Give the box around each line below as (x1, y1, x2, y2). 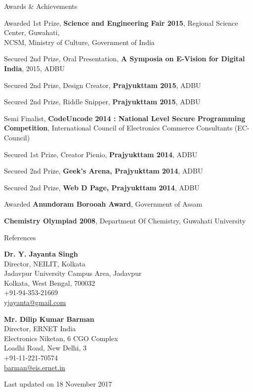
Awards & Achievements (4, 1, 78, 11)
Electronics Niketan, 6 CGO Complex (4, 333, 118, 343)
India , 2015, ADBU (4, 63, 65, 73)
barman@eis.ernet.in (4, 362, 65, 372)
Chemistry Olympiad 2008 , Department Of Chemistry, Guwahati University (4, 215, 246, 225)
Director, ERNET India (4, 323, 76, 334)
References (4, 232, 36, 242)
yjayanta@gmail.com (4, 297, 66, 307)
